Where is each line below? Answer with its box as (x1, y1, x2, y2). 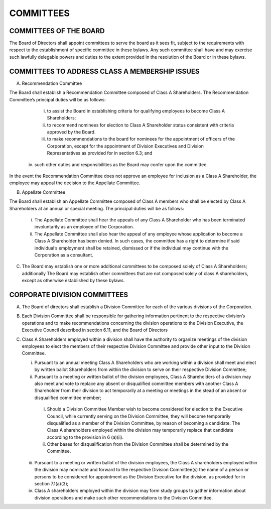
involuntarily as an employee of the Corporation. (34, 224, 134, 230)
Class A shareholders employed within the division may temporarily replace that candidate (47, 427, 233, 433)
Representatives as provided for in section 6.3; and (47, 150, 153, 156)
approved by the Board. (47, 129, 96, 135)
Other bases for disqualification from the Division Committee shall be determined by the (47, 441, 228, 447)
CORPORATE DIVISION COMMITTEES (9, 290, 128, 299)
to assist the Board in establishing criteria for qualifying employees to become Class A (47, 108, 225, 114)
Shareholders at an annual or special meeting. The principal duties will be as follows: (9, 205, 184, 211)
